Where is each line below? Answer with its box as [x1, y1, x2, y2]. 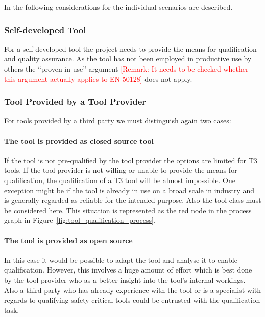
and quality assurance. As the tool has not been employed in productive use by [4, 53, 252, 64]
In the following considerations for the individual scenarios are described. [4, 2, 233, 12]
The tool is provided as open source [4, 235, 133, 245]
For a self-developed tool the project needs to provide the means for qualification [4, 43, 257, 54]
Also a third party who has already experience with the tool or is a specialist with [4, 284, 261, 295]
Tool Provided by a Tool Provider [4, 95, 147, 108]
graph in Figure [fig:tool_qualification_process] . [4, 215, 156, 225]
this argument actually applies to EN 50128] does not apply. [4, 73, 192, 84]
